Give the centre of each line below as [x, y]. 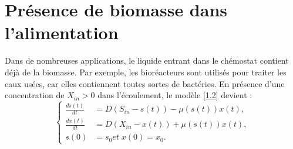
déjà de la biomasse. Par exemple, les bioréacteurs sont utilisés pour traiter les [146, 72]
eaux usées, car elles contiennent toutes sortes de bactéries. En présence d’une [145, 83]
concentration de [35, 95]
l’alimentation [62, 32]
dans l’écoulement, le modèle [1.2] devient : [175, 95]
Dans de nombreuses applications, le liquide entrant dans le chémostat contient [147, 60]
